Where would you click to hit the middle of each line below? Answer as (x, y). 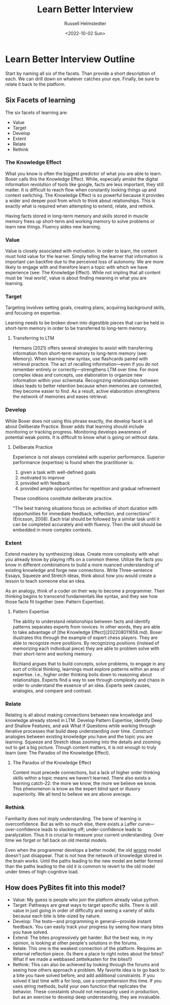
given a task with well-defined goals (58, 472)
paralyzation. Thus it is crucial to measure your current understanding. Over (84, 835)
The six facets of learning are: (37, 112)
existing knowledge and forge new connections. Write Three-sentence (79, 570)
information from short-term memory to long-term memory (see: (80, 353)
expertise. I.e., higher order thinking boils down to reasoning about (82, 674)
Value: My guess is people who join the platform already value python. (86, 900)
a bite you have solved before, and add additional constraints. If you (83, 975)
